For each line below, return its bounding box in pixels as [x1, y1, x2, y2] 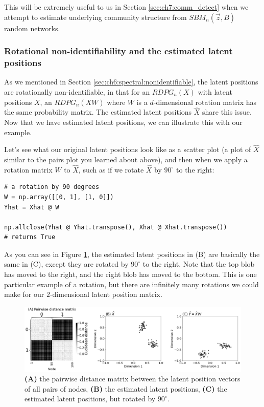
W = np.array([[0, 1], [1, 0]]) [4, 193, 114, 201]
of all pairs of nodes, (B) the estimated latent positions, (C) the [25, 383, 227, 394]
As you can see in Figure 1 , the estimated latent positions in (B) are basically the [4, 248, 260, 259]
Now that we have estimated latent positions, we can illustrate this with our [4, 116, 243, 127]
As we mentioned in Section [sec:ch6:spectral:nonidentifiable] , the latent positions [4, 76, 258, 87]
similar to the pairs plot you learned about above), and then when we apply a [4, 154, 248, 164]
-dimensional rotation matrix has [153, 96, 257, 107]
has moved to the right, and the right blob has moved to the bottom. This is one [4, 269, 257, 280]
